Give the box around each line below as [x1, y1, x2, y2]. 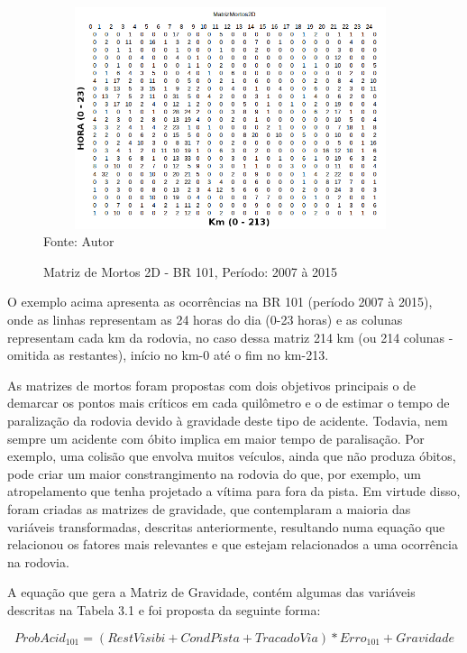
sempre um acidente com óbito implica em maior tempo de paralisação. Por [7, 428, 425, 447]
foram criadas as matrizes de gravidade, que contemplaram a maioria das [7, 499, 411, 518]
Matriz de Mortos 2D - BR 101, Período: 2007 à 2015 [43, 262, 338, 281]
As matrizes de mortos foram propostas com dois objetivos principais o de [7, 375, 417, 394]
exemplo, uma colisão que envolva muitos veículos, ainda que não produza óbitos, [7, 446, 456, 465]
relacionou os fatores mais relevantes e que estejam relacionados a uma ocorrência [7, 535, 458, 554]
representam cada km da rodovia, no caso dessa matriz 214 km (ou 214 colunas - [7, 327, 453, 346]
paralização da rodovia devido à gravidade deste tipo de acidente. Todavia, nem [7, 411, 448, 429]
